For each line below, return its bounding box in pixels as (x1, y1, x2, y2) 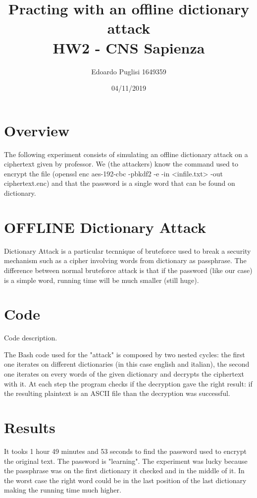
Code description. (4, 332, 57, 343)
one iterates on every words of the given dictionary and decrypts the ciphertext (4, 369, 245, 379)
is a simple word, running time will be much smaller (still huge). (4, 275, 199, 285)
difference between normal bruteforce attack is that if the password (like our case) (4, 265, 253, 275)
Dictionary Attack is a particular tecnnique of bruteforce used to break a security (4, 245, 251, 256)
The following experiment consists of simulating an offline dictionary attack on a (4, 149, 248, 159)
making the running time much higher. (4, 485, 121, 495)
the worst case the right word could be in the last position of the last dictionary (4, 475, 247, 485)
